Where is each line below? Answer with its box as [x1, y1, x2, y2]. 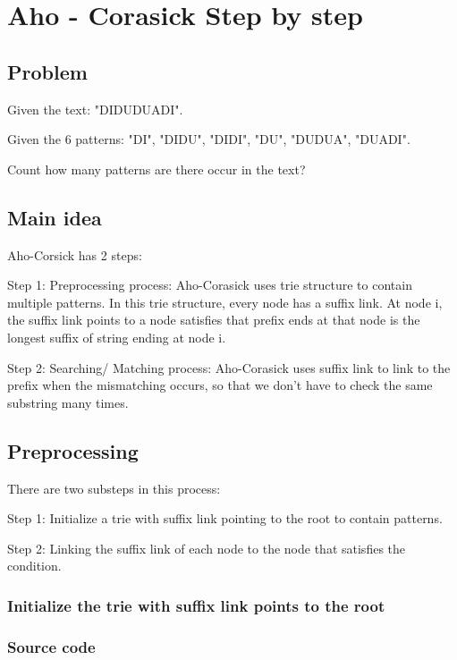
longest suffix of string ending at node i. [7, 327, 226, 346]
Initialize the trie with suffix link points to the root [7, 594, 385, 616]
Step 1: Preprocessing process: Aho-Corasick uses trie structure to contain [7, 275, 412, 294]
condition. [7, 556, 62, 575]
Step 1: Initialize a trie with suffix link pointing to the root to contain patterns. [7, 509, 443, 528]
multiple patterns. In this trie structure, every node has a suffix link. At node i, [7, 292, 443, 311]
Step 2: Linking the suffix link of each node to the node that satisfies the [7, 538, 406, 557]
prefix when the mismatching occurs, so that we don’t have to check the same [7, 376, 433, 394]
